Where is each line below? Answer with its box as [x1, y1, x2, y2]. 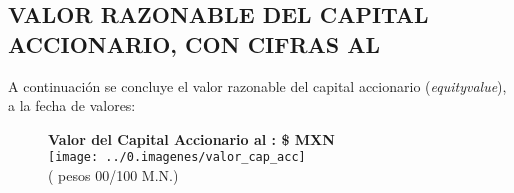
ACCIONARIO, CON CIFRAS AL [8, 28, 381, 59]
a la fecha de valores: [8, 95, 136, 116]
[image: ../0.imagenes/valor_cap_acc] [48, 150, 306, 165]
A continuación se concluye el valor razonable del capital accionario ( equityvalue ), [8, 75, 507, 96]
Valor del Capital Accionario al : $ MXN [48, 128, 335, 149]
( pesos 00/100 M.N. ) [48, 165, 179, 186]
